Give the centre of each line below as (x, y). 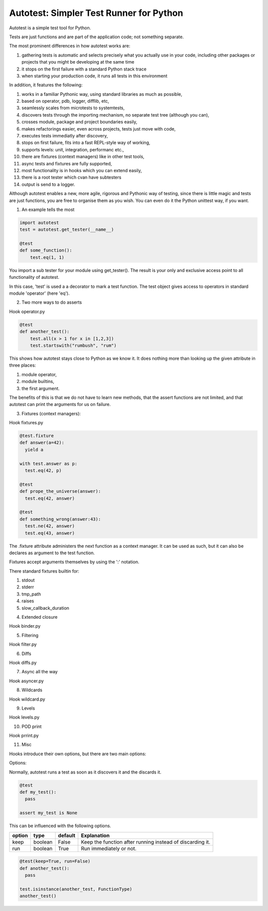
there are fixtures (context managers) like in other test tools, (83, 157)
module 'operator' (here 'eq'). (39, 293)
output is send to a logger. (48, 184)
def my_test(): (38, 792)
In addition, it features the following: (46, 85)
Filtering (30, 635)
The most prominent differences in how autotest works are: (70, 46)
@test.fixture (37, 436)
